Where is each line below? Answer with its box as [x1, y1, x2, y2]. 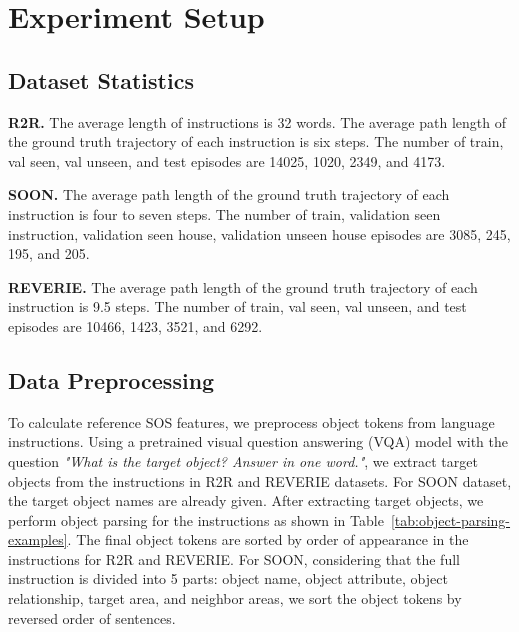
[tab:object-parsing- [390, 509, 511, 530]
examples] [8, 529, 68, 550]
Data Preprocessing [8, 364, 215, 395]
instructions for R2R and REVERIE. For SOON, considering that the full [8, 548, 460, 569]
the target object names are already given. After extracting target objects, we [8, 490, 484, 511]
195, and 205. [8, 243, 90, 264]
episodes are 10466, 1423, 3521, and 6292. [8, 315, 263, 336]
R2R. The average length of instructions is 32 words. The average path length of [8, 111, 506, 132]
